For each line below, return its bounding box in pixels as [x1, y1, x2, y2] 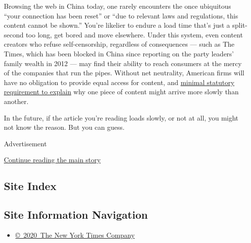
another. [4, 96, 29, 106]
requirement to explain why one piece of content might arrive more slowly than [4, 87, 239, 97]
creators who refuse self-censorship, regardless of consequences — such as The [4, 39, 235, 49]
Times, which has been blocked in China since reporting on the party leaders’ [4, 48, 234, 58]
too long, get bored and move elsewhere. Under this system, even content [26, 29, 243, 39]
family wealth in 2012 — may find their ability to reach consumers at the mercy [4, 58, 242, 68]
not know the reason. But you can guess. [4, 122, 125, 132]
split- [232, 20, 248, 30]
